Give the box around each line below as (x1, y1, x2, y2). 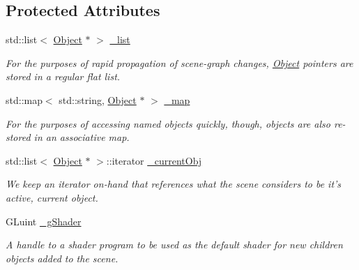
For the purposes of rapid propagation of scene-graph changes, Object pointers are (6, 55, 353, 70)
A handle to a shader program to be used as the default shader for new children (6, 237, 343, 252)
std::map (6, 92, 43, 107)
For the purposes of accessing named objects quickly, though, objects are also (6, 116, 330, 130)
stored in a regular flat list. (6, 69, 121, 84)
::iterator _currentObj (106, 153, 202, 167)
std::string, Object (59, 92, 137, 107)
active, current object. (6, 190, 98, 204)
